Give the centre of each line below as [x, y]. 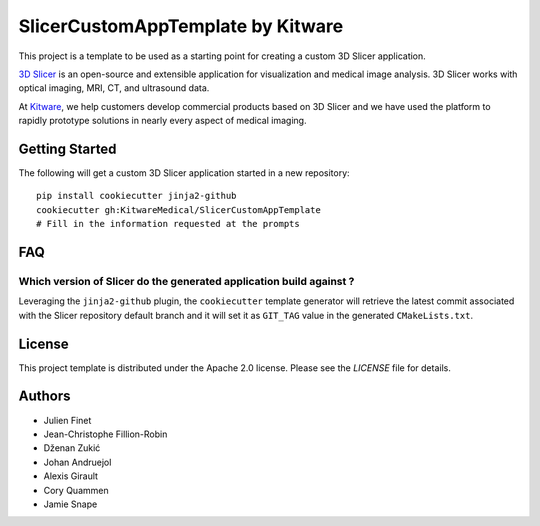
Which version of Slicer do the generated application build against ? [186, 281]
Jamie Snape [70, 504]
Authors [44, 396]
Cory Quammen [76, 490]
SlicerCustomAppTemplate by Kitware [181, 26]
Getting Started [67, 148]
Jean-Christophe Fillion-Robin [105, 434]
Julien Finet [67, 420]
